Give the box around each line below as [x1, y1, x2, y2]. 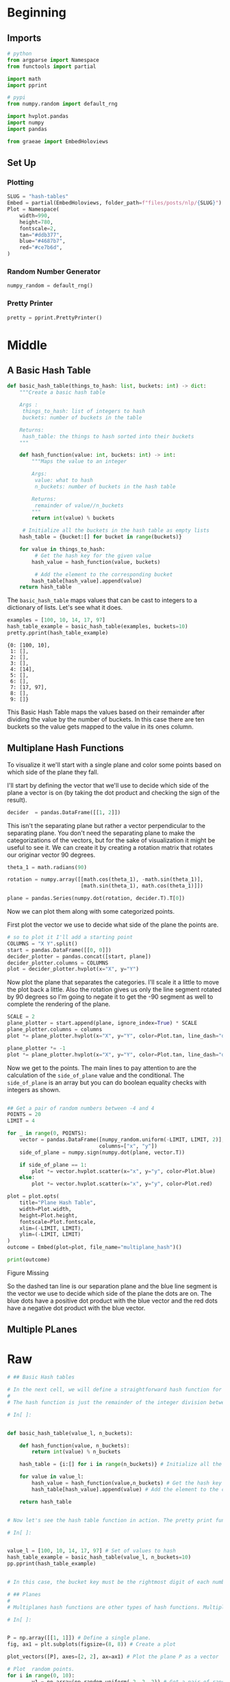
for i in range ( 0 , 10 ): [7, 1672, 75, 1679]
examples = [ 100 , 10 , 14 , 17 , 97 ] [7, 617, 106, 624]
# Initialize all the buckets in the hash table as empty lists [22, 527, 210, 534]
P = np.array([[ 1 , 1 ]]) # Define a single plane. [7, 1635, 152, 1642]
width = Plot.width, [19, 1205, 72, 1212]
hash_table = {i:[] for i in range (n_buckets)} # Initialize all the [19, 1461, 222, 1468]
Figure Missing [7, 1268, 49, 1277]
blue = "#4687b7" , [19, 238, 66, 245]
